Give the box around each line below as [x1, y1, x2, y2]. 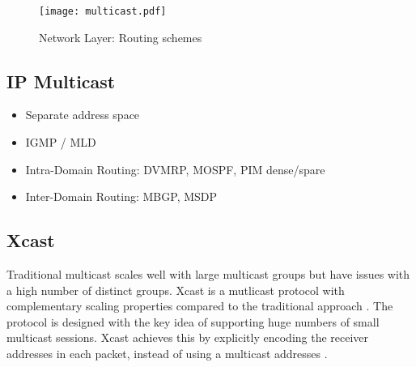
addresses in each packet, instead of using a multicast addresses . [6, 345, 328, 361]
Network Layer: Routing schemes [39, 28, 202, 45]
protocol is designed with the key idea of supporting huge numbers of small [6, 313, 380, 330]
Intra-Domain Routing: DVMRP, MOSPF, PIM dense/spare [25, 160, 325, 177]
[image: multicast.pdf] [39, 6, 167, 17]
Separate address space [25, 106, 140, 123]
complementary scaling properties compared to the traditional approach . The [6, 297, 393, 314]
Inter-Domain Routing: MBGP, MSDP [25, 188, 218, 205]
